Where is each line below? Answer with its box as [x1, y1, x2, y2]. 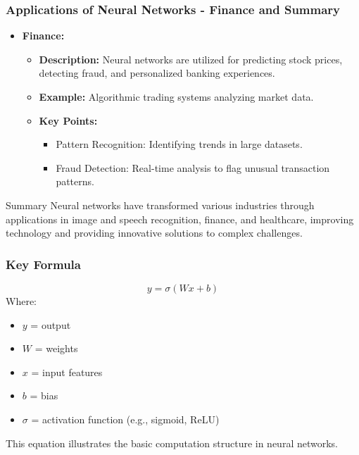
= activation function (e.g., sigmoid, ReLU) [31, 411, 220, 426]
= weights [34, 341, 78, 356]
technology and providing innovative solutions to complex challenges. [6, 225, 303, 240]
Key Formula [6, 255, 81, 273]
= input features [31, 364, 103, 379]
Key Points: [39, 113, 98, 127]
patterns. [56, 174, 94, 189]
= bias [30, 388, 58, 403]
